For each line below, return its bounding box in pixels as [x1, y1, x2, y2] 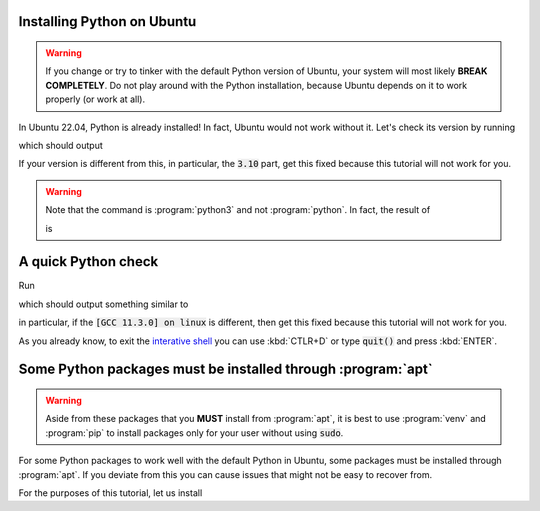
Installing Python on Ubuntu [18, 13, 197, 30]
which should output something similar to [18, 298, 189, 310]
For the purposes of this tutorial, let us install [18, 486, 203, 499]
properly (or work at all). [45, 93, 145, 105]
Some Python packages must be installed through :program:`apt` [18, 361, 434, 378]
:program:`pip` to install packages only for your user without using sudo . [45, 426, 344, 439]
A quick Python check [18, 253, 159, 270]
